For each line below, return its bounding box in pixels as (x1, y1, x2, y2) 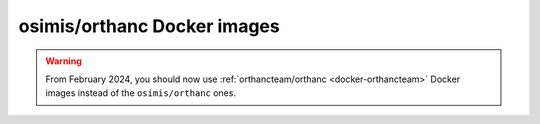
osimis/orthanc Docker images (18, 15, 280, 37)
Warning (45, 55, 82, 67)
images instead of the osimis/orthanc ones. (45, 87, 237, 99)
